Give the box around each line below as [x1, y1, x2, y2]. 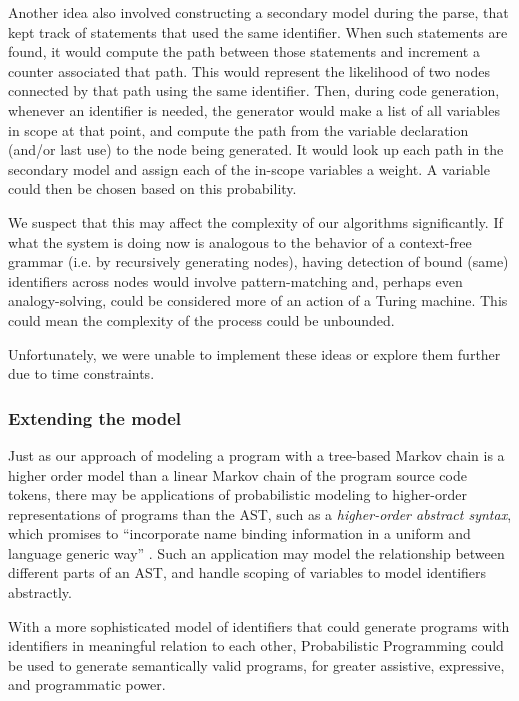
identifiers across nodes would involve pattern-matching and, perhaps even [8, 270, 463, 291]
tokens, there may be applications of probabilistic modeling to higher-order [8, 484, 467, 505]
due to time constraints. [8, 363, 155, 384]
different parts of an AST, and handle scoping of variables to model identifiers [8, 562, 487, 583]
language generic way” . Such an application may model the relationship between [8, 542, 505, 563]
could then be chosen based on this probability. [8, 178, 297, 199]
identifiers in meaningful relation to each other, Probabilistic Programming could [8, 635, 504, 656]
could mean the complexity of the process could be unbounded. [8, 309, 395, 330]
